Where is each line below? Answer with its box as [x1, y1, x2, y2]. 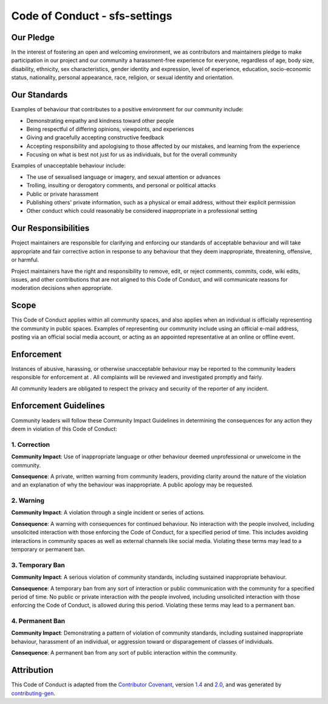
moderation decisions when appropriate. [11, 285, 113, 292]
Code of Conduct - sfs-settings [11, 9, 173, 22]
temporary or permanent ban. [11, 545, 86, 553]
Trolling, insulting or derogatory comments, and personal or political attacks [26, 182, 216, 189]
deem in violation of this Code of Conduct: [11, 425, 118, 432]
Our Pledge [11, 32, 55, 43]
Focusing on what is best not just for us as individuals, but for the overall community [26, 151, 237, 158]
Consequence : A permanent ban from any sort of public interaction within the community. [11, 649, 237, 657]
